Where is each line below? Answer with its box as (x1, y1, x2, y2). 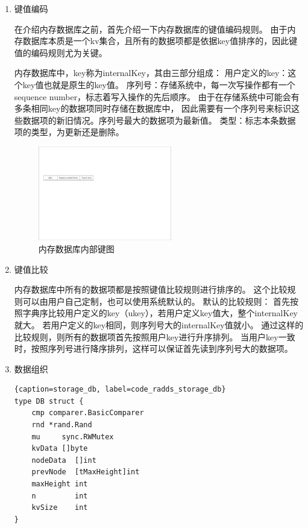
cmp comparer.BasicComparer (31, 409, 144, 418)
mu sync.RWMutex (31, 432, 114, 441)
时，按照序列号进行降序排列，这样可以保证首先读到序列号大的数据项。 (14, 342, 293, 355)
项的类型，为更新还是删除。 (14, 126, 124, 138)
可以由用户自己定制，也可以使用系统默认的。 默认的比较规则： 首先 (22, 294, 291, 307)
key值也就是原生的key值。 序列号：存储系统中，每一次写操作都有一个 (22, 78, 295, 91)
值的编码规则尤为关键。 (14, 46, 107, 59)
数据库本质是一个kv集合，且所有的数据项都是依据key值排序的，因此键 (22, 34, 298, 47)
